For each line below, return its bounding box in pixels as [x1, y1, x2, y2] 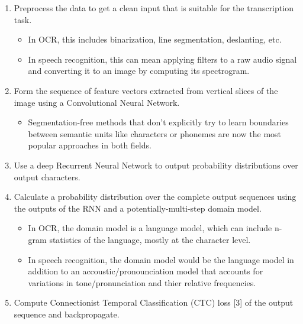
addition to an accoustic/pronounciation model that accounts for [28, 265, 263, 277]
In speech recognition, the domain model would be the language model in [28, 253, 294, 265]
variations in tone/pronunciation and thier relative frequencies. [28, 276, 256, 289]
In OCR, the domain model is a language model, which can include [28, 222, 272, 234]
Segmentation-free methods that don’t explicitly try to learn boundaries [28, 116, 289, 128]
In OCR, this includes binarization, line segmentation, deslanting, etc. [28, 33, 282, 46]
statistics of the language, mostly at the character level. [49, 233, 251, 245]
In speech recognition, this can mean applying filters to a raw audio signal [28, 53, 297, 65]
